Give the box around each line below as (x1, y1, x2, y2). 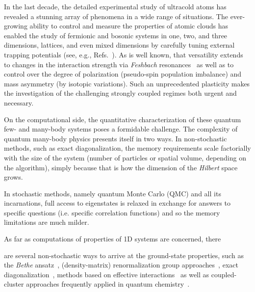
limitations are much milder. (4, 217, 89, 227)
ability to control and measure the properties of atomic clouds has (29, 21, 229, 31)
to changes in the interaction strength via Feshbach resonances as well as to (4, 59, 234, 69)
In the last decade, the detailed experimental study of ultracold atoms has (4, 1, 227, 11)
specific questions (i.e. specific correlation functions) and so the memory (4, 207, 220, 217)
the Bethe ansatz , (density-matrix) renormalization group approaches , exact (4, 260, 238, 270)
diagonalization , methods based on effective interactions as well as (4, 269, 209, 279)
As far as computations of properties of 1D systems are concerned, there (4, 234, 221, 244)
